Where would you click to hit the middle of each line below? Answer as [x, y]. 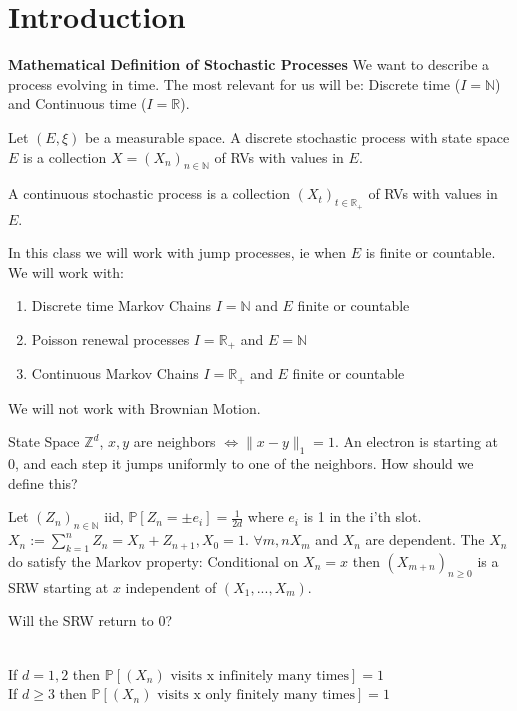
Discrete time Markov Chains [121, 305]
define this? [43, 482]
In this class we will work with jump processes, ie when [177, 252]
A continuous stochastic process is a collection [149, 193]
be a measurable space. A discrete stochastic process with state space [297, 136]
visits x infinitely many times [260, 675]
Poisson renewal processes [110, 338]
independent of [171, 586]
